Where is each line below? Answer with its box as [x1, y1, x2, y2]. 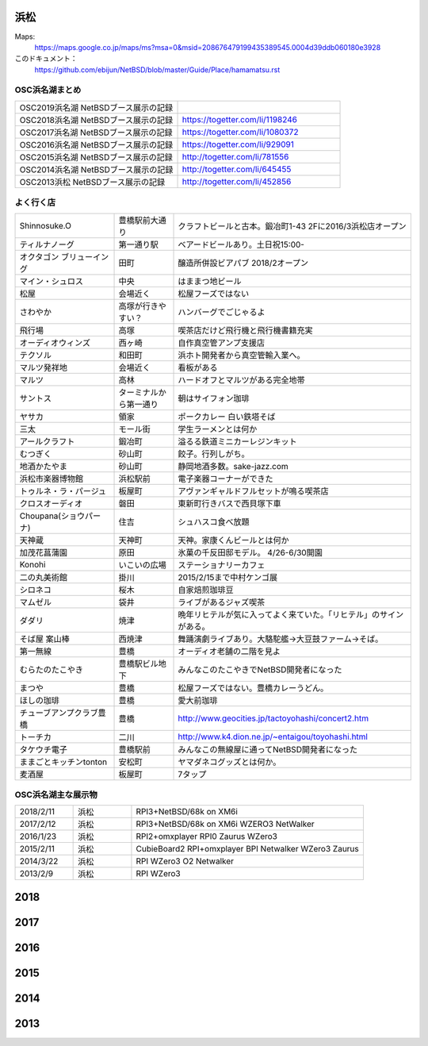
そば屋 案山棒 [19, 633, 71, 644]
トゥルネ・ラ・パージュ [19, 485, 107, 496]
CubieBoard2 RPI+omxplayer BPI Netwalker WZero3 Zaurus [136, 844, 360, 855]
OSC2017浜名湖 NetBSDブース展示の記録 [19, 127, 173, 138]
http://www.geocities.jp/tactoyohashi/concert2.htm [178, 713, 369, 724]
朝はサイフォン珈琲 [178, 393, 250, 404]
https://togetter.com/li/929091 [182, 139, 295, 150]
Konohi [19, 559, 46, 570]
